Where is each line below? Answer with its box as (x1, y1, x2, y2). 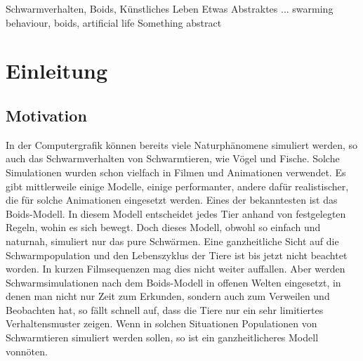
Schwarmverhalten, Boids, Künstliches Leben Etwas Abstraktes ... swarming (6, 1, 334, 15)
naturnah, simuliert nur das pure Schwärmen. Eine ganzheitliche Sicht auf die (6, 233, 339, 248)
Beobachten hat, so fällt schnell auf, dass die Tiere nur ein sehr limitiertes (6, 302, 324, 317)
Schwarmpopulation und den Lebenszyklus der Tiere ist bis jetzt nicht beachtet (6, 247, 348, 262)
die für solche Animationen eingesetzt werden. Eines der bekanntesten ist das (6, 192, 338, 207)
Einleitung (6, 56, 108, 85)
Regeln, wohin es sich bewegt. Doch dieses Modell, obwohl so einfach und (6, 220, 321, 235)
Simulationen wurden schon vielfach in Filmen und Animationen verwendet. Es (6, 164, 346, 179)
